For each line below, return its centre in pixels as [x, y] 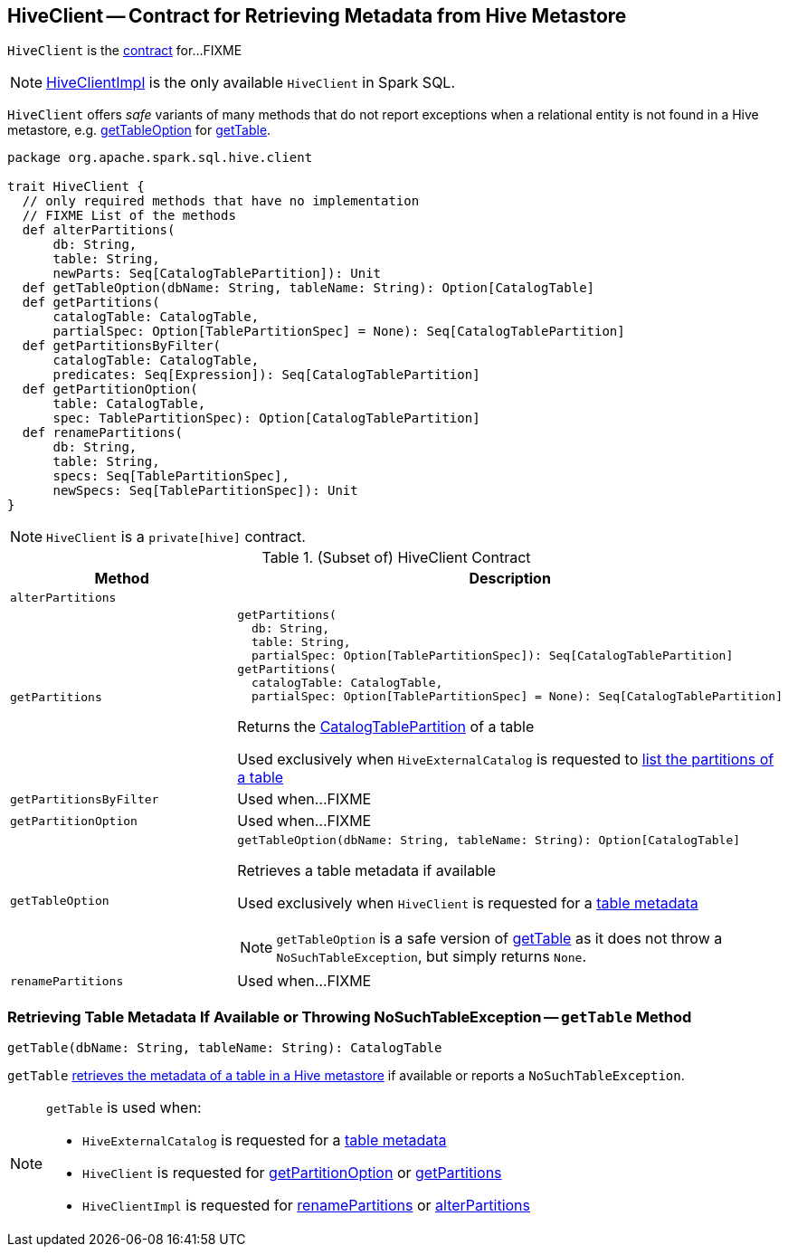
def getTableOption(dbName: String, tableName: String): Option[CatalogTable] [309, 288]
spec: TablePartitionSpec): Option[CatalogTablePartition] [266, 418]
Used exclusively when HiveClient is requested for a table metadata [468, 903]
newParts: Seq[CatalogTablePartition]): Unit [217, 274]
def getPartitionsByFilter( [122, 346]
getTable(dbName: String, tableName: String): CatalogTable [225, 1048]
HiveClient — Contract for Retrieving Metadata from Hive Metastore [317, 16]
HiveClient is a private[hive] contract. [176, 537]
